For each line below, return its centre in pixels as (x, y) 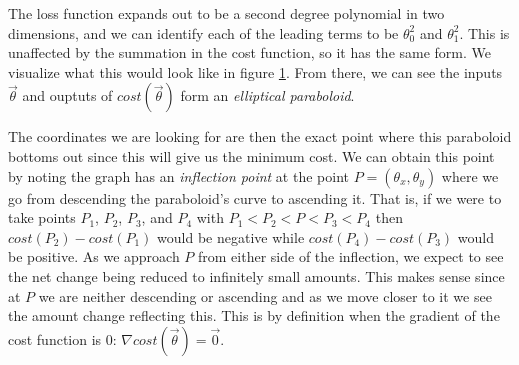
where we (470, 175)
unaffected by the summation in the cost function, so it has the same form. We (249, 52)
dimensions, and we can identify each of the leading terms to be (203, 32)
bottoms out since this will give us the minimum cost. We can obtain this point (251, 155)
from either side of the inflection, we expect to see (351, 256)
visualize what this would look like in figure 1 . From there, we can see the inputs (255, 71)
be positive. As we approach (94, 256)
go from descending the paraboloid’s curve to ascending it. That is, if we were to (255, 197)
